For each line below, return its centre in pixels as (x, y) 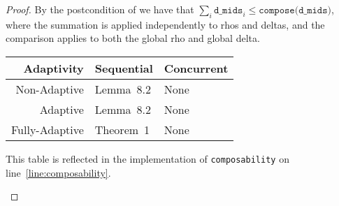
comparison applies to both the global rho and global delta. (133, 38)
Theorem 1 (122, 129)
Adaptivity (53, 68)
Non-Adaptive (50, 89)
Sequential (124, 68)
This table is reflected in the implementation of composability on (147, 158)
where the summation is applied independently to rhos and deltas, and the (165, 24)
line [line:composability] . (58, 172)
